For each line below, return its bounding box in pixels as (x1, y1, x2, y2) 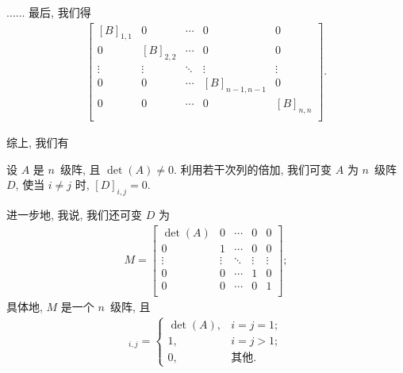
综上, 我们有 (6, 134, 69, 150)
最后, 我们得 (29, 4, 91, 20)
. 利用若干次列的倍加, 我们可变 (173, 160, 332, 177)
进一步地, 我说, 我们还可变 (6, 206, 143, 222)
